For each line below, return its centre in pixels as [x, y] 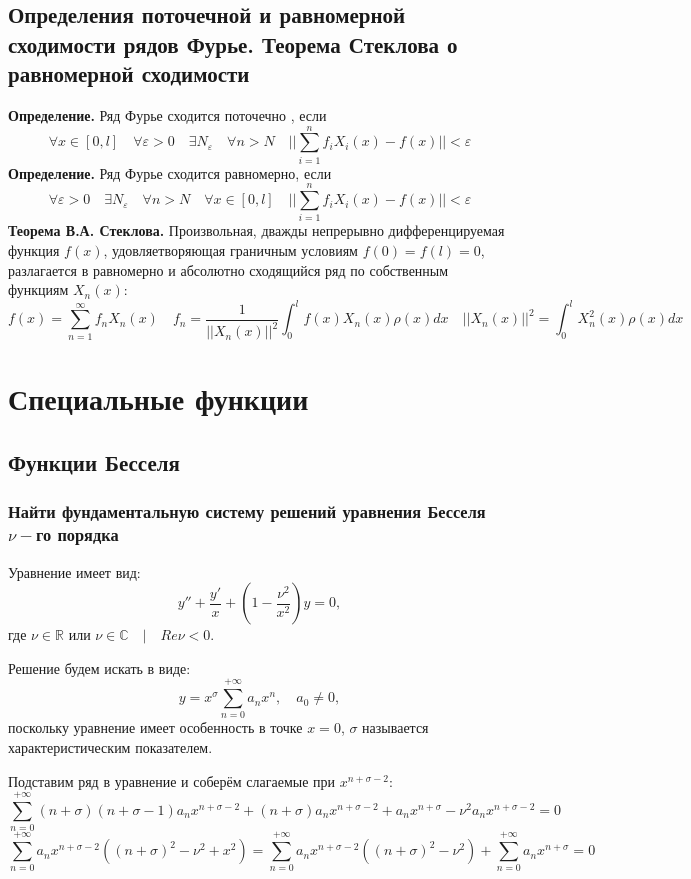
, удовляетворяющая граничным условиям [230, 250]
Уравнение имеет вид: [74, 571]
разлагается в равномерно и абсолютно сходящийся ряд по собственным [228, 269]
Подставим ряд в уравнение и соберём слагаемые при [172, 780]
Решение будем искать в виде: [99, 667]
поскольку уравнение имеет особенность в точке [155, 727]
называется [395, 727]
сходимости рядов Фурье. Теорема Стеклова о [233, 43]
